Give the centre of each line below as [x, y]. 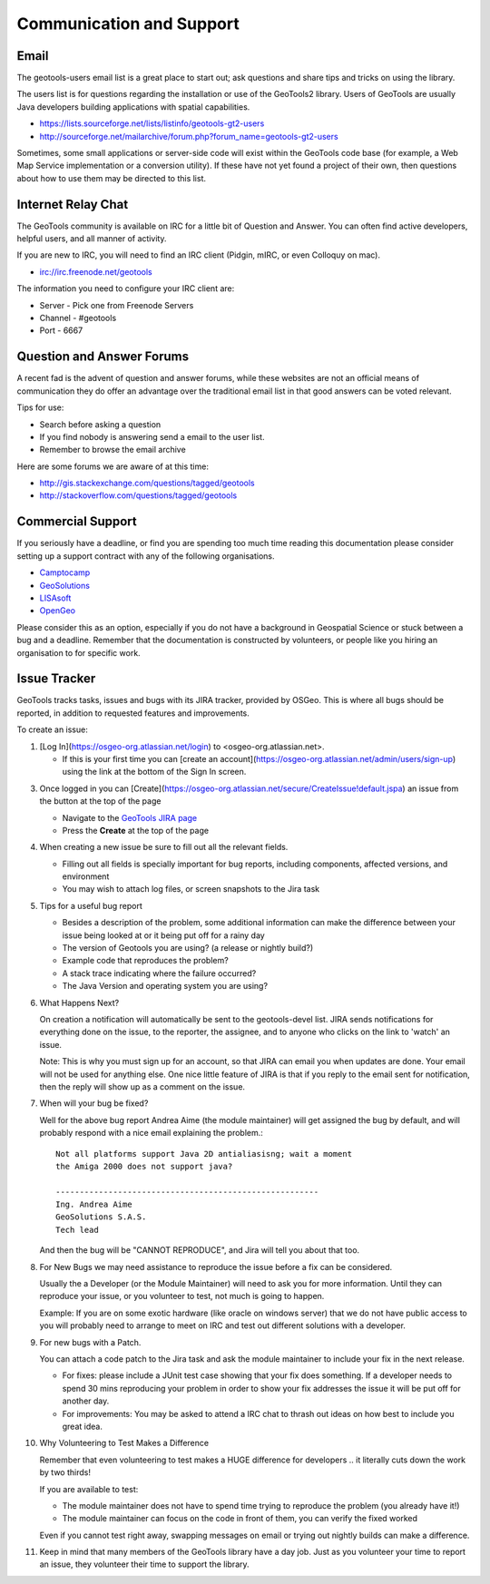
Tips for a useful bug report [91, 905]
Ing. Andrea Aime [94, 1205]
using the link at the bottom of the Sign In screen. [154, 772]
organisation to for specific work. [78, 652]
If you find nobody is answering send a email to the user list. [152, 436]
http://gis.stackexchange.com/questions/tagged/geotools [147, 483]
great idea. [83, 1426]
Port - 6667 [61, 330]
